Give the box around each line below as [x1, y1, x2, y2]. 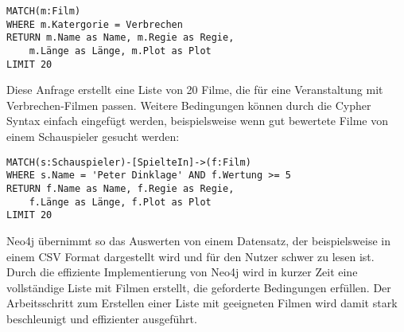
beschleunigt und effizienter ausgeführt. [6, 310, 197, 326]
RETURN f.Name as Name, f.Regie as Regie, [6, 182, 235, 194]
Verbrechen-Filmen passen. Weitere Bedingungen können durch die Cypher [6, 96, 371, 113]
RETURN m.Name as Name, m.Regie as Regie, [6, 32, 235, 44]
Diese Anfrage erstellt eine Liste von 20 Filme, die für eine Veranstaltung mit [6, 81, 383, 98]
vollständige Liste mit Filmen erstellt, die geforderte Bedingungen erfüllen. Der [6, 279, 391, 295]
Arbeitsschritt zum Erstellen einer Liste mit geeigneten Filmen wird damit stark [6, 295, 398, 311]
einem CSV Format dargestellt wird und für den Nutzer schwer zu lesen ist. [6, 248, 375, 264]
